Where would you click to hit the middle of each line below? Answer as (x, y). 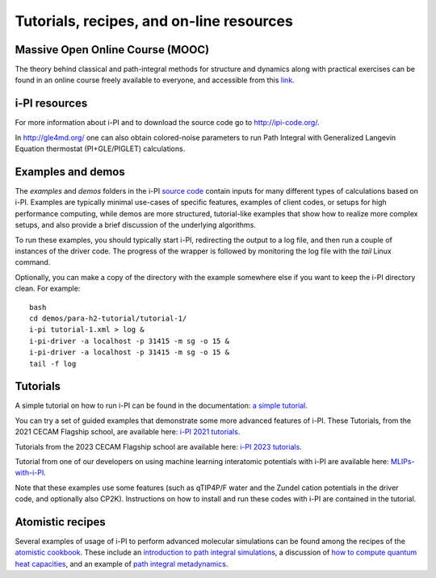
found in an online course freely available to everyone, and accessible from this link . (155, 80)
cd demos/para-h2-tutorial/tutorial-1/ (108, 318)
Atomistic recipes (60, 522)
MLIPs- (402, 461)
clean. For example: (48, 289)
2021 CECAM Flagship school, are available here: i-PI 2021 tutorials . (128, 432)
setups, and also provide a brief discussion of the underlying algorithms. (135, 225)
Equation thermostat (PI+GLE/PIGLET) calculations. (100, 149)
